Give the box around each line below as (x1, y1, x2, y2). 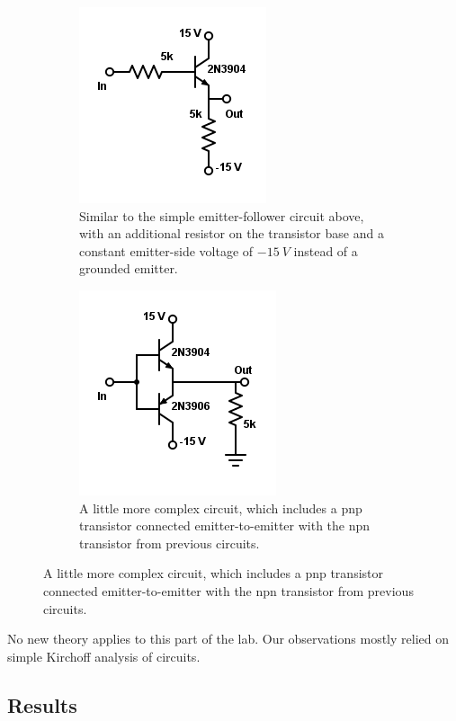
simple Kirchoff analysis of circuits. (7, 646, 201, 665)
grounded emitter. (79, 259, 178, 278)
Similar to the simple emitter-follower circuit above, (79, 206, 364, 225)
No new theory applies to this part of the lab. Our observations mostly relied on (7, 629, 449, 648)
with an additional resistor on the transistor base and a (79, 224, 384, 243)
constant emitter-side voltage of (79, 241, 254, 260)
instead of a (293, 241, 358, 260)
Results (7, 690, 77, 718)
